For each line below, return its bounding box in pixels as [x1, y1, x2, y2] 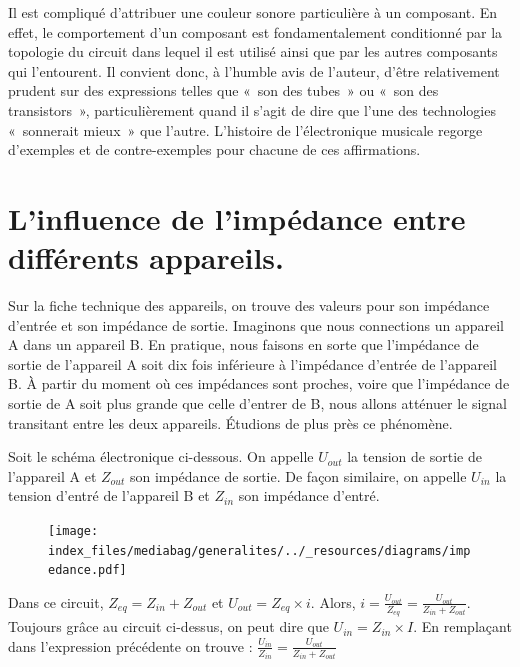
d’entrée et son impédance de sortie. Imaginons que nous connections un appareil [8, 314, 504, 335]
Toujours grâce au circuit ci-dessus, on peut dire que [8, 616, 329, 637]
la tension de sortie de [347, 446, 482, 467]
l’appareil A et [8, 465, 97, 486]
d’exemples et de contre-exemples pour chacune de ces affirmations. [8, 139, 421, 160]
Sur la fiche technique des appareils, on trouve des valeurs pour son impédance [8, 295, 490, 316]
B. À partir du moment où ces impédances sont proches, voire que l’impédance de [8, 373, 510, 394]
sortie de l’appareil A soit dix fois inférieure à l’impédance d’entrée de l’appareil [8, 353, 497, 374]
